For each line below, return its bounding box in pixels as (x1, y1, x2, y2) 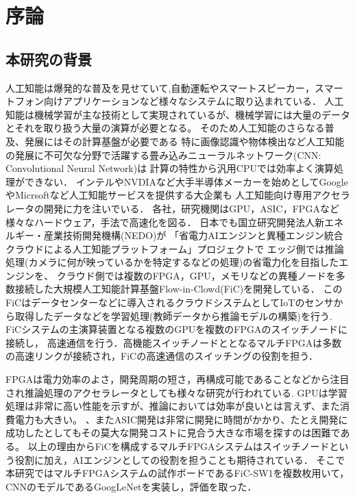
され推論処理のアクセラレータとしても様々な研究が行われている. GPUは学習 (5, 385, 347, 399)
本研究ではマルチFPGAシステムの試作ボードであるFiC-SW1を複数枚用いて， (5, 466, 350, 480)
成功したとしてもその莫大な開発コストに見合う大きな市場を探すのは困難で (5, 425, 341, 440)
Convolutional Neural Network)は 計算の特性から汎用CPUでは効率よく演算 (5, 161, 334, 175)
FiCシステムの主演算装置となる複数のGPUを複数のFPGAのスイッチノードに (5, 322, 348, 336)
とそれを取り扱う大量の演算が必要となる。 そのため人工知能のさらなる (5, 121, 325, 135)
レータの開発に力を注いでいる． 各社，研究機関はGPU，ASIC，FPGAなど (5, 201, 339, 215)
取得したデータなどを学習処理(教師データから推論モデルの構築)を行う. (14, 308, 332, 323)
